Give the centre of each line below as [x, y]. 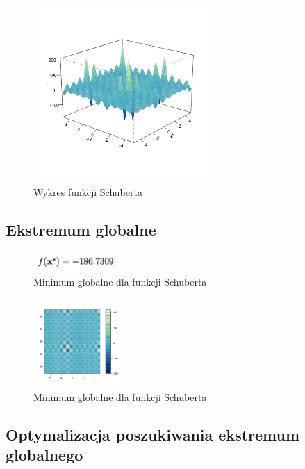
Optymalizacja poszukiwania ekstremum [153, 434]
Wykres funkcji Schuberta [88, 191]
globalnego [44, 454]
